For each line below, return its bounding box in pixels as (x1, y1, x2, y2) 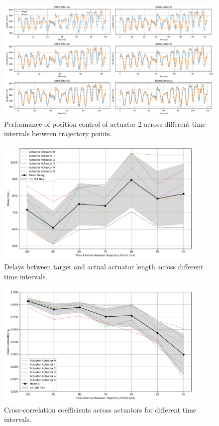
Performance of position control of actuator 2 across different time (4, 118, 206, 129)
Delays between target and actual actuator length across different (4, 261, 204, 272)
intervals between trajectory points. (4, 128, 112, 139)
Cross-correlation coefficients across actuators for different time (4, 404, 197, 415)
